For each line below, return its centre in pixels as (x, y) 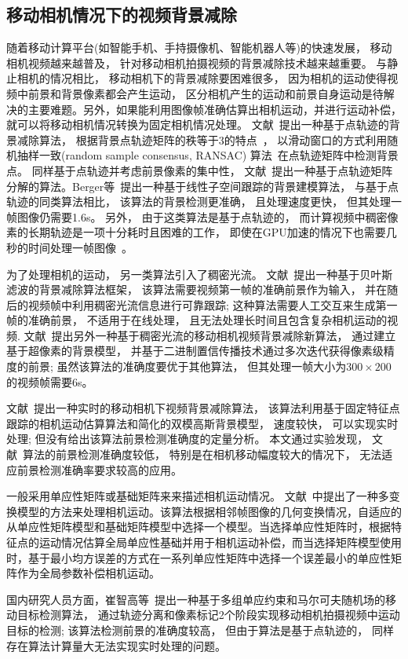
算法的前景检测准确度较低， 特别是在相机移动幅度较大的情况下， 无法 (202, 454)
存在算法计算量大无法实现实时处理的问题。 (116, 645)
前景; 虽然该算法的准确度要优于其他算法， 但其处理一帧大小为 (187, 366)
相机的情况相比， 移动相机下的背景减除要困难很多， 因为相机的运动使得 (202, 78)
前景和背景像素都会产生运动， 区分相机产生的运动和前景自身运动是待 (206, 93)
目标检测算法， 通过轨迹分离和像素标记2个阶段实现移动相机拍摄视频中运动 (208, 615)
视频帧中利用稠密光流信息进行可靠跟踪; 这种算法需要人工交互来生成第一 (213, 304)
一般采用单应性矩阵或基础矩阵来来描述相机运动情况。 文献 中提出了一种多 (198, 496)
